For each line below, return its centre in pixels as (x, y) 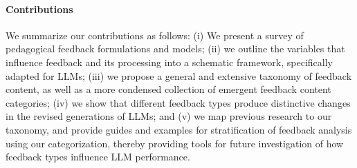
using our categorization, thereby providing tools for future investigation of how (175, 143)
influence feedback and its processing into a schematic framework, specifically (169, 62)
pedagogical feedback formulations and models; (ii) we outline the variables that (175, 49)
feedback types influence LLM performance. (98, 157)
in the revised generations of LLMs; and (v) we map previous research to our (169, 116)
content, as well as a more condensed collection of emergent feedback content (168, 89)
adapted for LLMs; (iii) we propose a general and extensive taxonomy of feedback (179, 75)
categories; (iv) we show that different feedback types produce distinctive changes (178, 102)
